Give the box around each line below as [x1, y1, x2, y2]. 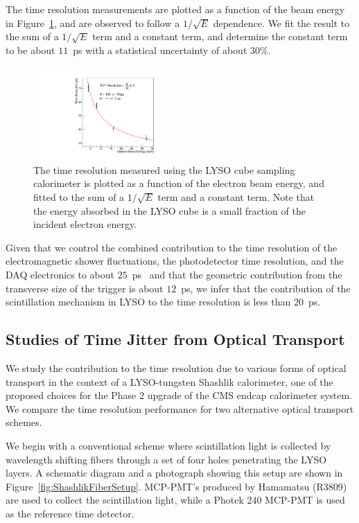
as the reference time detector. [6, 506, 134, 520]
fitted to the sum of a [33, 190, 125, 204]
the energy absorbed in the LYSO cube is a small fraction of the [33, 203, 306, 218]
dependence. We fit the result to [213, 15, 350, 30]
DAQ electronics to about [6, 267, 115, 281]
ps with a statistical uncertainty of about [73, 42, 247, 57]
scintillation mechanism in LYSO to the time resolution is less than [6, 294, 291, 309]
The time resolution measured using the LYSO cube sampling [33, 162, 295, 177]
